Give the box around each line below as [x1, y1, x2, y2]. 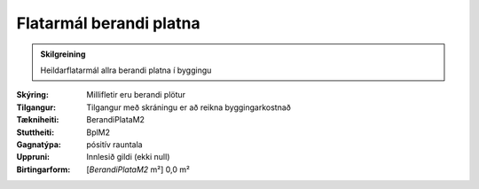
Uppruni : [16, 152, 51, 162]
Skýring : [16, 90, 49, 100]
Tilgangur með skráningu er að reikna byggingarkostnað [86, 102, 292, 113]
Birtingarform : [16, 164, 71, 175]
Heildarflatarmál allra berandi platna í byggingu [40, 65, 212, 75]
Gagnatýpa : [16, 138, 61, 150]
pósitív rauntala [86, 138, 143, 150]
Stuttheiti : [16, 127, 55, 138]
